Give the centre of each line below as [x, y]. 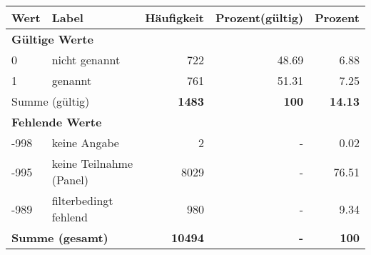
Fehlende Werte [57, 122]
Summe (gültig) [51, 101]
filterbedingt [82, 200]
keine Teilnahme [92, 163]
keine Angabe [85, 142]
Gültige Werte [52, 39]
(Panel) [70, 180]
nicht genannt [86, 60]
